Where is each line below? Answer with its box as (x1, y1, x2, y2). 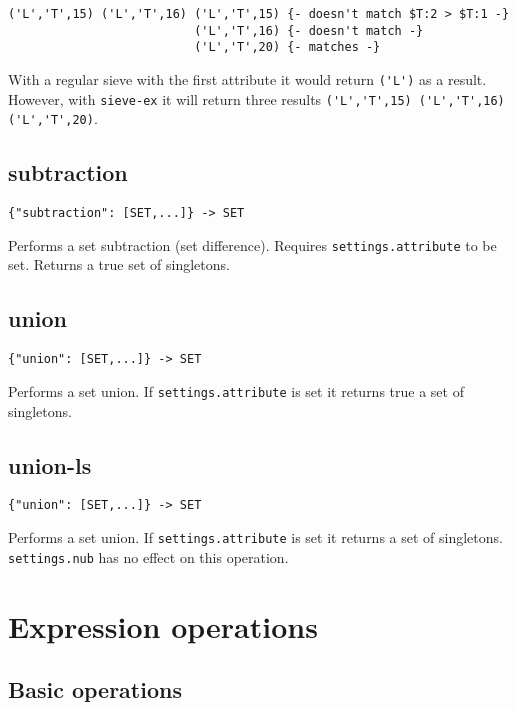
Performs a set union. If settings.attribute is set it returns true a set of (8, 380, 464, 401)
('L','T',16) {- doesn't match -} (194, 23, 424, 38)
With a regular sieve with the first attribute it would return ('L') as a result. (8, 68, 487, 89)
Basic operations (8, 674, 182, 705)
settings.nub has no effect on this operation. (8, 546, 289, 567)
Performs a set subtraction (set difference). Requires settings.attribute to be (8, 234, 497, 255)
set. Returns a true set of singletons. (8, 254, 230, 275)
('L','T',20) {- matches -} (194, 40, 381, 55)
